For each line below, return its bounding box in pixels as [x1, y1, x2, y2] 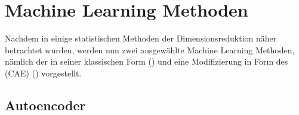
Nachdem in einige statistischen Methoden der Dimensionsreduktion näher [5, 32, 277, 44]
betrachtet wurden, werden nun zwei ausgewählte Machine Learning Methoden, [5, 43, 295, 56]
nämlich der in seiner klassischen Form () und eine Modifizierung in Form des [5, 55, 288, 68]
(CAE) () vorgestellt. [5, 66, 82, 79]
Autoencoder [5, 95, 86, 114]
